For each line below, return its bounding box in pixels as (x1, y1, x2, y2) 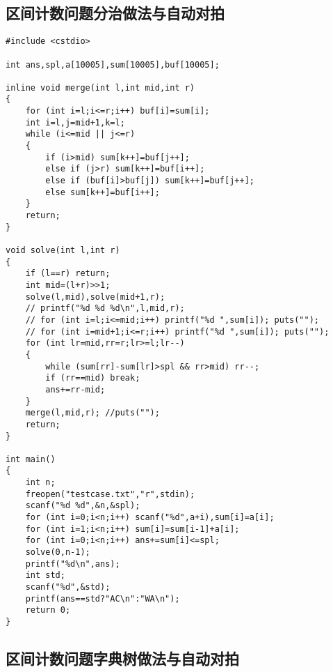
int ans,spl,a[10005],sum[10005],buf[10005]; (6, 59, 220, 70)
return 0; (25, 605, 71, 616)
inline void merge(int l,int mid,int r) (6, 82, 195, 93)
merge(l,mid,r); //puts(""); (25, 408, 160, 418)
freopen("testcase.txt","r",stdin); (25, 489, 195, 499)
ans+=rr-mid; (45, 384, 106, 395)
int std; (25, 570, 65, 581)
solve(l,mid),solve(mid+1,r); (25, 291, 165, 302)
